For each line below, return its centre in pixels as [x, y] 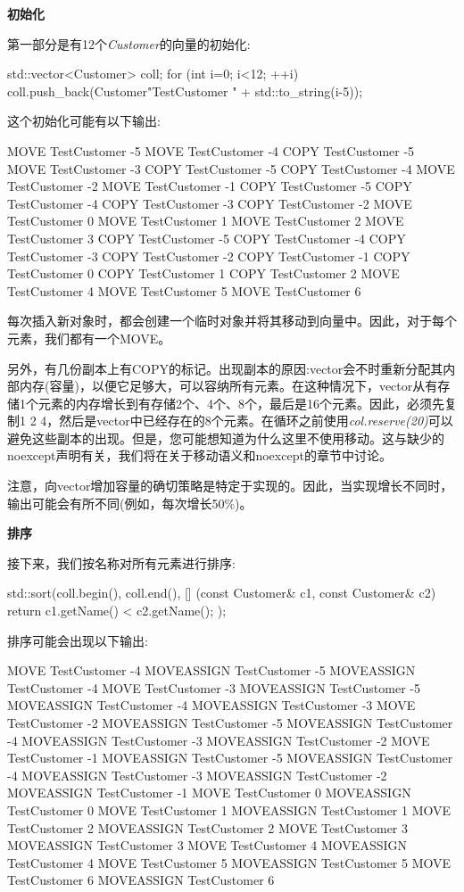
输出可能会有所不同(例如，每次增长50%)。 [130, 503]
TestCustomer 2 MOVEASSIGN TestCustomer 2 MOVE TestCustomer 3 [208, 827]
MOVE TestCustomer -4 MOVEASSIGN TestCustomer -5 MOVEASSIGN [211, 670]
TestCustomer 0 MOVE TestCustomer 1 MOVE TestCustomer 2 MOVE [206, 221]
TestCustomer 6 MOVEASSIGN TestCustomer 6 [141, 880]
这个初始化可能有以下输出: [84, 121]
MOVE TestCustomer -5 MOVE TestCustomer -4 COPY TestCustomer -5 [211, 150]
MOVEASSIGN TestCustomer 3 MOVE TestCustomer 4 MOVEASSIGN [207, 845]
